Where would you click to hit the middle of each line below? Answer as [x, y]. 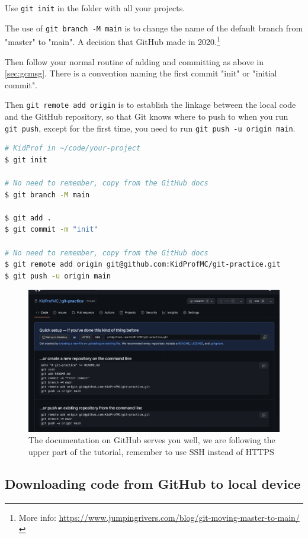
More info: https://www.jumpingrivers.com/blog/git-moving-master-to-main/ [159, 517]
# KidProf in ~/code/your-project [73, 148]
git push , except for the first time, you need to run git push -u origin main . [150, 128]
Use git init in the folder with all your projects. [95, 8]
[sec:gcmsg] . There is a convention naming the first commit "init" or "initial [141, 73]
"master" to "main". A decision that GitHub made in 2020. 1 [113, 41]
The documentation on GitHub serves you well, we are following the [152, 440]
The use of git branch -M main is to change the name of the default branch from [154, 28]
